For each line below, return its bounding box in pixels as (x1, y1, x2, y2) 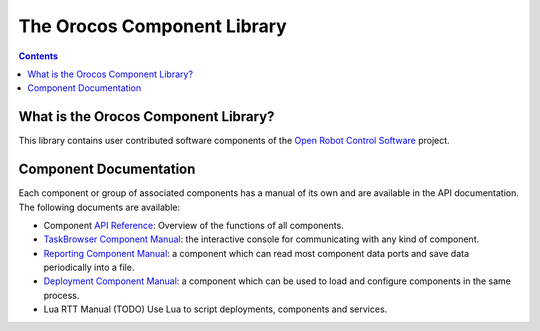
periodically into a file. (43, 261, 135, 274)
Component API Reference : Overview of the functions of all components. (43, 219, 344, 231)
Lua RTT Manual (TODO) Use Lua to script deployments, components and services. (43, 303, 388, 315)
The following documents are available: (18, 201, 180, 213)
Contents (18, 50, 59, 62)
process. (43, 289, 80, 301)
